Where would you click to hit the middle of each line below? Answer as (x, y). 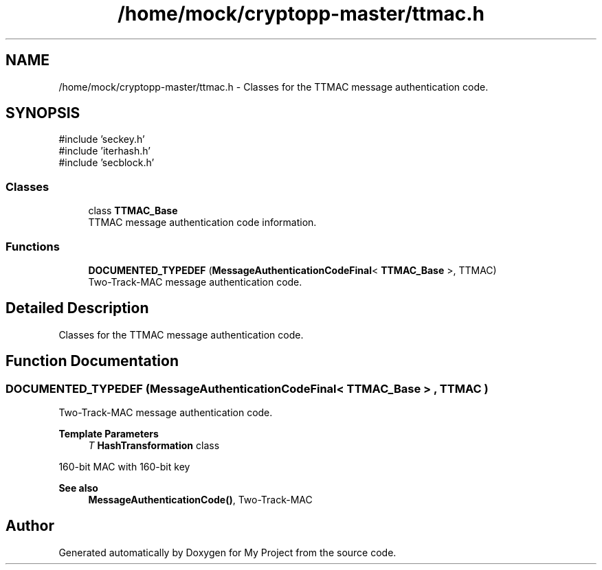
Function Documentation (92, 361)
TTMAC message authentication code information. (202, 223)
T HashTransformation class (154, 445)
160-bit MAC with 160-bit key (124, 467)
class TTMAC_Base (133, 211)
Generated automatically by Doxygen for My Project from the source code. (227, 552)
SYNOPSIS (43, 113)
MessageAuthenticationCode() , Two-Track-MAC (200, 500)
